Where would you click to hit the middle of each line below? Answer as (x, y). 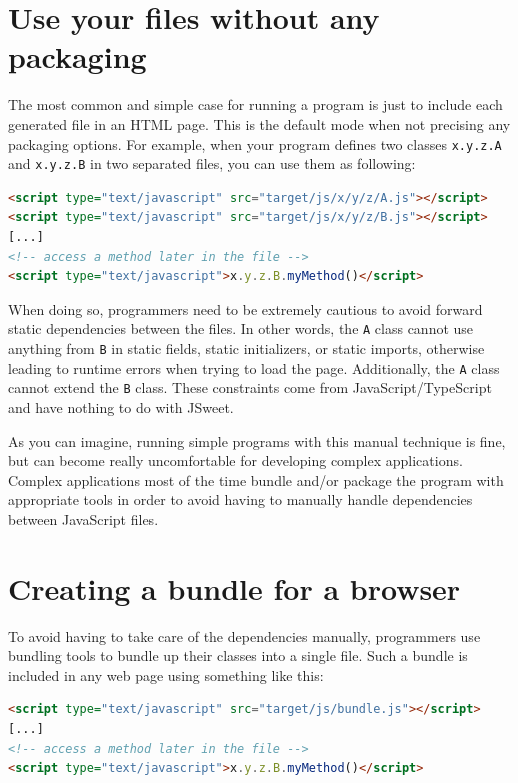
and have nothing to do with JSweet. (121, 407)
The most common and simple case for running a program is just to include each (255, 104)
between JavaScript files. (83, 518)
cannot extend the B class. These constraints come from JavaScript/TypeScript (250, 387)
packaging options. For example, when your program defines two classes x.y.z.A (255, 143)
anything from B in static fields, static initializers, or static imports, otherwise (246, 348)
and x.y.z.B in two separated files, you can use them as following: (212, 163)
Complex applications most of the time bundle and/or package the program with (256, 479)
